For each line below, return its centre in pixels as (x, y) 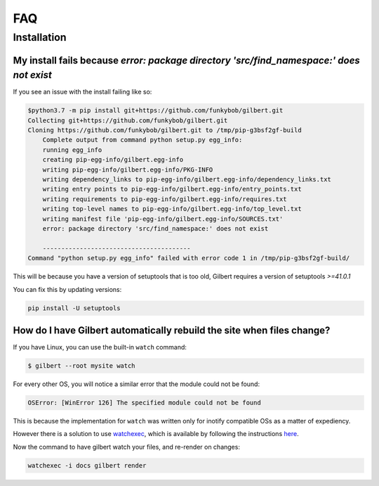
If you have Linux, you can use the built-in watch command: (100, 347)
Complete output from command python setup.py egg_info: (142, 140)
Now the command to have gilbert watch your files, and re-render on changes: (126, 447)
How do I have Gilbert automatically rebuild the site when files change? (172, 330)
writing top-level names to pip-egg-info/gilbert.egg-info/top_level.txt (172, 209)
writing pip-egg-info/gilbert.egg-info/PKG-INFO (128, 170)
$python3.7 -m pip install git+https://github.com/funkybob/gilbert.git (155, 110)
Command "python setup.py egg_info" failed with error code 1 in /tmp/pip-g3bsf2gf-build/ (189, 258)
